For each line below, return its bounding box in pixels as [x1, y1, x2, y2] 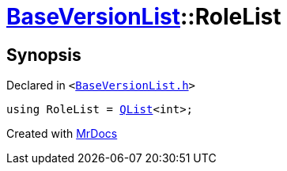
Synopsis [6, 44, 81, 65]
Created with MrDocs [6, 127, 118, 141]
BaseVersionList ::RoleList [6, 3, 281, 30]
